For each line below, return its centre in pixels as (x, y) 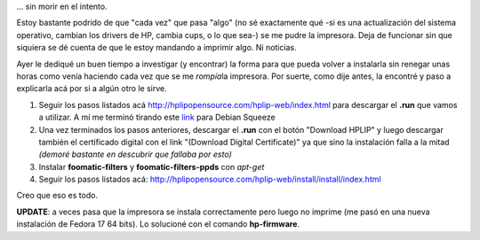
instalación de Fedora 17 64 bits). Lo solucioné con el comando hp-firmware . (158, 224)
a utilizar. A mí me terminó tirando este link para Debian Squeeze (157, 117)
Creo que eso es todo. (57, 196)
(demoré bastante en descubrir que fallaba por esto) (136, 154)
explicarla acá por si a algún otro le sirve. (92, 89)
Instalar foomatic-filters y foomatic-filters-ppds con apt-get (152, 166)
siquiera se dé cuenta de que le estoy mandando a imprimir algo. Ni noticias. (156, 48)
